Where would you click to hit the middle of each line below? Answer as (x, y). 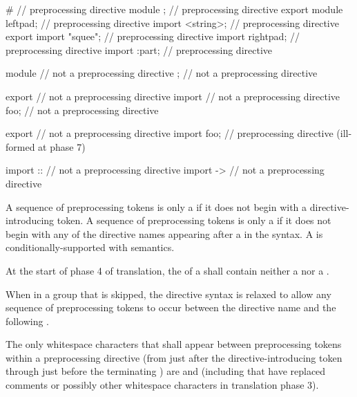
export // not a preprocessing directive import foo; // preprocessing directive (170, 133)
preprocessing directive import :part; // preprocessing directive (139, 49)
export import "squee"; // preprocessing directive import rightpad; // (153, 36)
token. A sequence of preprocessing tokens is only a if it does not (194, 220)
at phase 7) (62, 146)
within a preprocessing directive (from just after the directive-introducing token (174, 357)
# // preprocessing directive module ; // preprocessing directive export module (174, 9)
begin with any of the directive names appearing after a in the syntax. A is (164, 233)
